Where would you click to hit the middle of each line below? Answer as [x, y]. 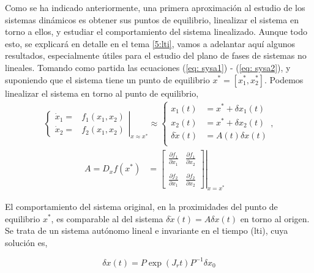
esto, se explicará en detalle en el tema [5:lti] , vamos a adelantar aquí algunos [150, 43]
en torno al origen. [275, 218]
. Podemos [284, 79]
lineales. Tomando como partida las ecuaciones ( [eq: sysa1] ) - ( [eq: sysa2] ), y [148, 67]
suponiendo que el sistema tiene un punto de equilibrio [107, 79]
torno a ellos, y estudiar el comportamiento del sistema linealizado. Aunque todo [156, 32]
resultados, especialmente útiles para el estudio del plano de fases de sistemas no [156, 55]
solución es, [26, 242]
